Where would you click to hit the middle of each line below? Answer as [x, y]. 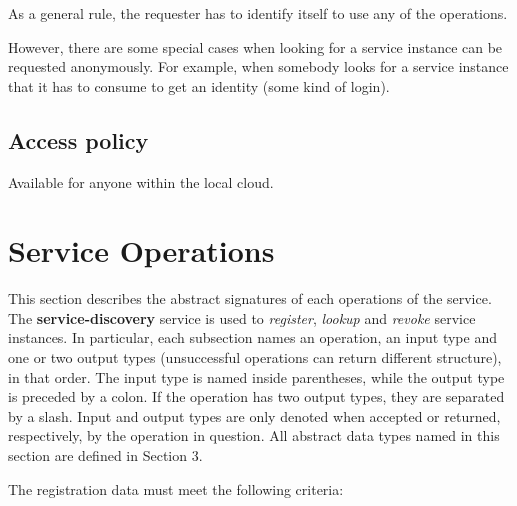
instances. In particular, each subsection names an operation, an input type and [252, 337]
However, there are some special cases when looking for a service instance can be [255, 46]
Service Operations [141, 250]
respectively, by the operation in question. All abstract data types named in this [254, 435]
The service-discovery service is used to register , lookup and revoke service [242, 317]
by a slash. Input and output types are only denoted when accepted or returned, [254, 415]
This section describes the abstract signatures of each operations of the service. [250, 298]
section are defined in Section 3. [105, 455]
